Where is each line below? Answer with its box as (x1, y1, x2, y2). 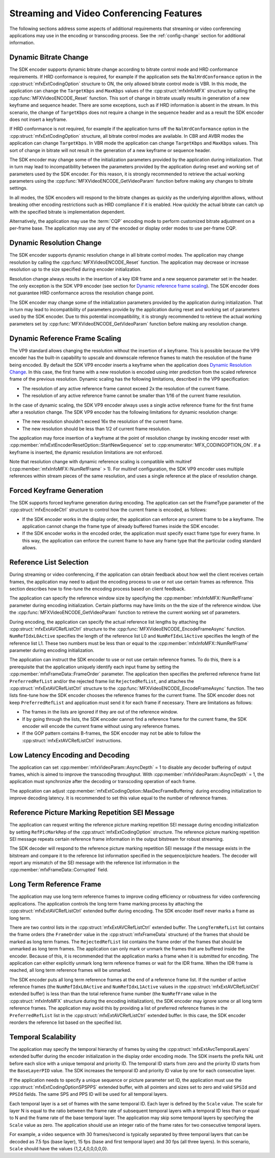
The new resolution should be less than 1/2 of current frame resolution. (22, 425, 171, 432)
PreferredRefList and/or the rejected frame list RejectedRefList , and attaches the (9, 678, 195, 684)
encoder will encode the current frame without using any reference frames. (22, 723, 180, 729)
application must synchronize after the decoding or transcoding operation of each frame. (9, 778, 197, 785)
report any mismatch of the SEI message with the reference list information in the (9, 860, 180, 866)
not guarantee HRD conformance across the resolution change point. (9, 290, 154, 296)
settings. (9, 185, 28, 191)
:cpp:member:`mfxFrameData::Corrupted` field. (9, 867, 109, 873)
